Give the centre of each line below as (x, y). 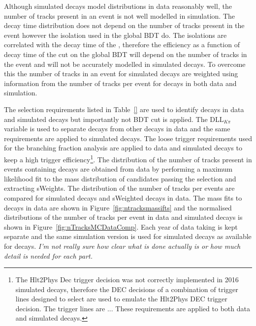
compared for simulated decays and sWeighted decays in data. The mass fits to (123, 197)
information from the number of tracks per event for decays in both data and (120, 83)
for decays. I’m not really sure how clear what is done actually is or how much (122, 246)
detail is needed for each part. (48, 255)
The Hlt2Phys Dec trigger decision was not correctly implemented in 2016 (127, 280)
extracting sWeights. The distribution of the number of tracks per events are (119, 188)
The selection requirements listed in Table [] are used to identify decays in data (124, 109)
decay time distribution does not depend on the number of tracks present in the (124, 25)
